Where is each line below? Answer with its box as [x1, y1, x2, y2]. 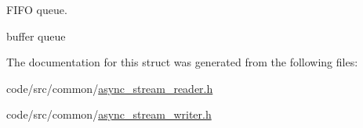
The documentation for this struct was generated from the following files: [6, 54, 358, 70]
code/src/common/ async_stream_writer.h [6, 106, 212, 123]
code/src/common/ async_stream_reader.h [6, 80, 213, 96]
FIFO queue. [6, 2, 67, 17]
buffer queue [6, 27, 66, 44]
